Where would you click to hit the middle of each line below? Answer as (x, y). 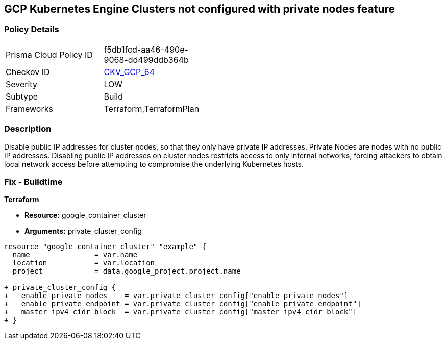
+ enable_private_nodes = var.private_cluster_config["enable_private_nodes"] (176, 296)
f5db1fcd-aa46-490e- (146, 49)
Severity (21, 84)
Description (28, 129)
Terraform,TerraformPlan (152, 108)
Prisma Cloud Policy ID (49, 54)
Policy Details (32, 29)
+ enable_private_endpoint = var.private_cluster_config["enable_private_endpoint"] (183, 304)
